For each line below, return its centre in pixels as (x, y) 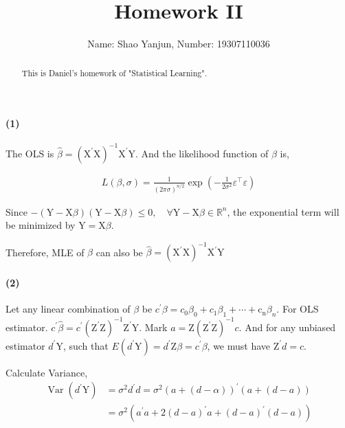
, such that (86, 345)
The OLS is (30, 153)
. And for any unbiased (287, 327)
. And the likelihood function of (202, 153)
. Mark (153, 327)
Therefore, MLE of (45, 252)
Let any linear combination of (68, 309)
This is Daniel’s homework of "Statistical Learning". (114, 72)
